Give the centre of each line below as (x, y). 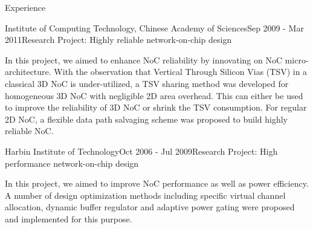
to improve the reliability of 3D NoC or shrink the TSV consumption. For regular (156, 107)
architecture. (28, 72)
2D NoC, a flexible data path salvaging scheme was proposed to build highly (146, 119)
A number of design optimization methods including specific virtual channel (145, 195)
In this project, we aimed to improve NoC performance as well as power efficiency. (157, 183)
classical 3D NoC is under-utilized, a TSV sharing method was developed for (147, 83)
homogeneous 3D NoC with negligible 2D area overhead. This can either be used (154, 95)
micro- (297, 60)
